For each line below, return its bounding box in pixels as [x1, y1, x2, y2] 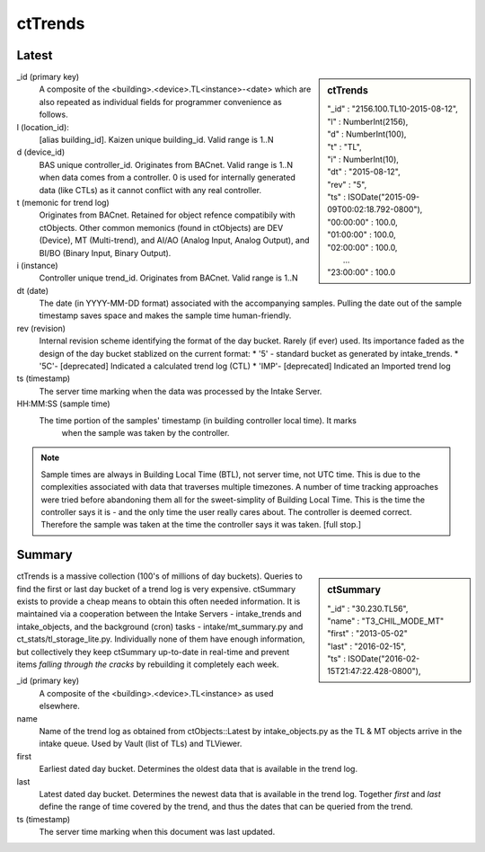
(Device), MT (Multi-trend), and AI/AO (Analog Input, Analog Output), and [39, 235, 310, 246]
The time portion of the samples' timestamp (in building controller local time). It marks [39, 414, 357, 426]
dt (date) [16, 285, 49, 296]
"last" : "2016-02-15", [327, 641, 407, 652]
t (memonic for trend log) [16, 197, 110, 208]
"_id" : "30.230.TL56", [327, 603, 409, 614]
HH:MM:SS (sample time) [16, 398, 111, 409]
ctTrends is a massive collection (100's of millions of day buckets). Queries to [16, 571, 303, 581]
